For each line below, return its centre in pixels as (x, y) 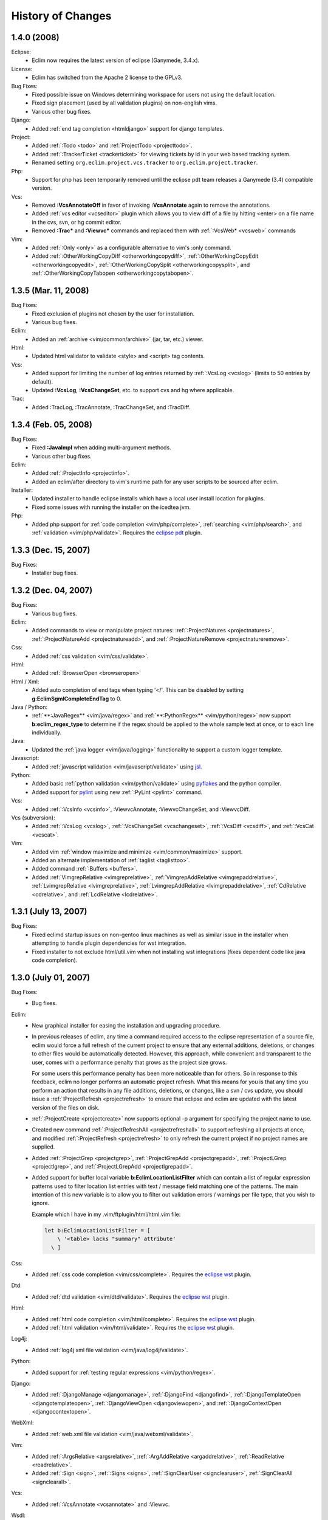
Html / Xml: (25, 682)
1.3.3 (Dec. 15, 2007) (51, 550)
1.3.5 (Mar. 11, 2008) (50, 291)
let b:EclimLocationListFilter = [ (97, 1230)
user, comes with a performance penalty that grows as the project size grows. (129, 1062)
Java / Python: (29, 707)
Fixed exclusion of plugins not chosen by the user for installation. (113, 314)
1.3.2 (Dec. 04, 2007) (52, 591)
